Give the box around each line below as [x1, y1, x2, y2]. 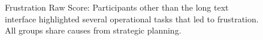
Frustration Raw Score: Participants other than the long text [5, 1, 229, 13]
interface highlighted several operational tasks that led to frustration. [5, 12, 259, 25]
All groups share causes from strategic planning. [5, 24, 182, 36]
